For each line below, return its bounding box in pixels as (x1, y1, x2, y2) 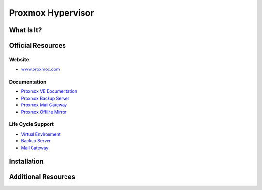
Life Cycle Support (9, 121, 54, 128)
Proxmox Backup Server (21, 95, 70, 101)
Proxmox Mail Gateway (21, 102, 67, 108)
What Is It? (9, 26, 42, 34)
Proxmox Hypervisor (9, 7, 94, 18)
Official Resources (9, 41, 66, 50)
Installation (9, 157, 44, 166)
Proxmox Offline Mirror (21, 109, 67, 115)
